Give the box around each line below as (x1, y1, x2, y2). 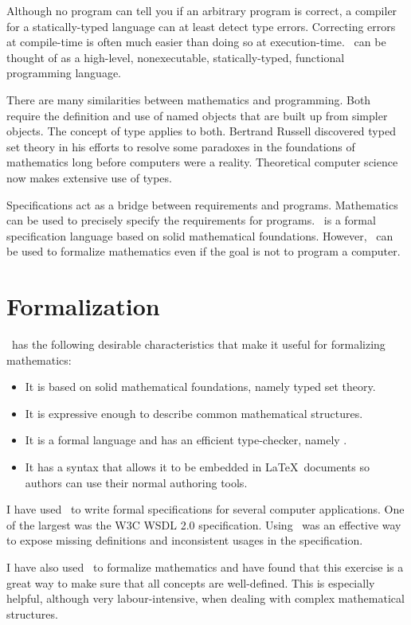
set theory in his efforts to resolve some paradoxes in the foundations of (6, 138, 355, 154)
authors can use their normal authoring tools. (25, 474, 248, 490)
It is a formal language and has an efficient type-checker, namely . (25, 432, 347, 448)
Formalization (6, 290, 160, 322)
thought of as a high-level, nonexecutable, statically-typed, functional (6, 49, 345, 65)
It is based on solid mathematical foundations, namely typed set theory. (25, 378, 376, 395)
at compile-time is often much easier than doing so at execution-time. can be (6, 33, 386, 50)
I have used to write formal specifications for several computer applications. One (6, 501, 405, 518)
